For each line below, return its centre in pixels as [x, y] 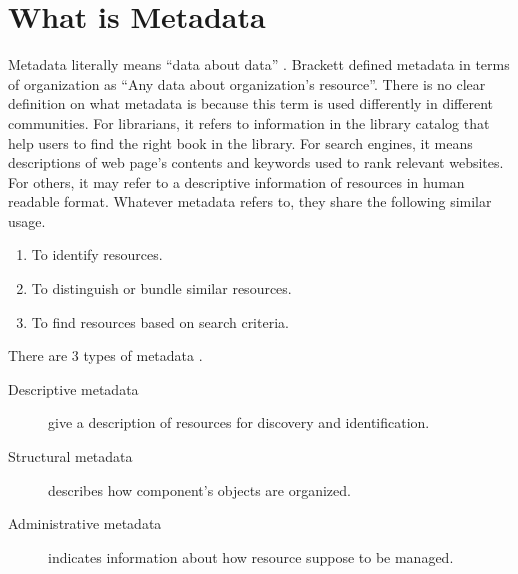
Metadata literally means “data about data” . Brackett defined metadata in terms [259, 64]
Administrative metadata [85, 523]
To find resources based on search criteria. [160, 321]
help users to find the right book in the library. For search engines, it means [240, 142]
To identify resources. [97, 254]
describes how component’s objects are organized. [199, 489]
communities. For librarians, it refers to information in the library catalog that [249, 122]
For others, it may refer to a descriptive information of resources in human [236, 181]
